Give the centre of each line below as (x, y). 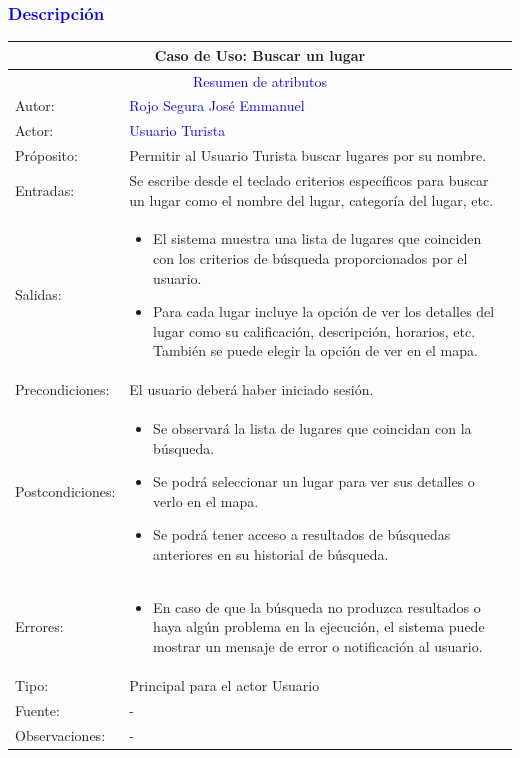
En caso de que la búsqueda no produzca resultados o (317, 606)
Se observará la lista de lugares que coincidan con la (312, 428)
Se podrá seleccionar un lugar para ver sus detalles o (314, 481)
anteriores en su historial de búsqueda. (271, 554)
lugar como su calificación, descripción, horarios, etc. (314, 330)
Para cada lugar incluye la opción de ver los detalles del (324, 311)
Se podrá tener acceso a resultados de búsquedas (302, 534)
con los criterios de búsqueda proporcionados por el (310, 257)
